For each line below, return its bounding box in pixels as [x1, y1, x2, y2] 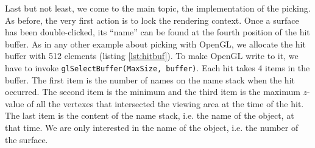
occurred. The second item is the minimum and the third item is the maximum [5, 85, 300, 98]
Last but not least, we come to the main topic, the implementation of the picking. [5, 2, 311, 14]
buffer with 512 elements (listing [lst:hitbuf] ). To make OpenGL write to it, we [5, 49, 299, 62]
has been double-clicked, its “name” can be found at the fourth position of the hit [5, 26, 310, 38]
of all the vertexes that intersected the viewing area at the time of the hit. [27, 97, 304, 110]
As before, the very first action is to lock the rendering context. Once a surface [5, 13, 299, 26]
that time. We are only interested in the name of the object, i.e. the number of [5, 121, 299, 133]
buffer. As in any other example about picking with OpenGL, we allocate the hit [5, 37, 306, 50]
